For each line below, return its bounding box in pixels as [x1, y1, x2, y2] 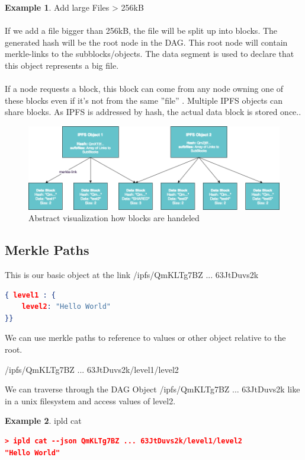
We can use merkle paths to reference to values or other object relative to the [5, 331, 286, 344]
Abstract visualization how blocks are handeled [28, 212, 200, 224]
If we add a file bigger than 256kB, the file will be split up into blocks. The [5, 24, 278, 37]
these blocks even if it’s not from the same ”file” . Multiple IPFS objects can [5, 94, 283, 106]
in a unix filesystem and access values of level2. [5, 394, 176, 407]
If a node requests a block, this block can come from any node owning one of [5, 82, 284, 95]
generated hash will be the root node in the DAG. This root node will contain [5, 36, 288, 48]
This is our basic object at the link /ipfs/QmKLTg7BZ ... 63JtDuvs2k [5, 269, 259, 281]
